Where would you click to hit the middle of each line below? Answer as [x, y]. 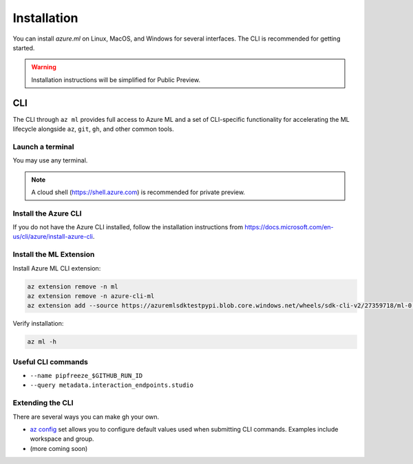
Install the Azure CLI [47, 213]
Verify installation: [38, 324]
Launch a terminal [44, 147]
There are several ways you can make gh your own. [86, 416]
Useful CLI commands [51, 361]
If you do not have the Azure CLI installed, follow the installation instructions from [128, 227]
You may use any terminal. [50, 160]
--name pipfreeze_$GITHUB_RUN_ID [86, 376]
